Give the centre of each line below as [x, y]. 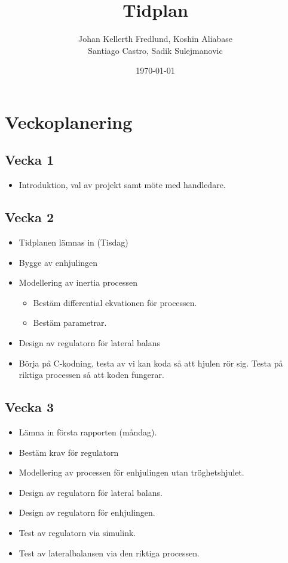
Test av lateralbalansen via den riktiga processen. [109, 553]
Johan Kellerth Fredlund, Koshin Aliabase [155, 39]
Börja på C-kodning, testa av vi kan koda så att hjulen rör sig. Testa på [151, 363]
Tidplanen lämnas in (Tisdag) [73, 242]
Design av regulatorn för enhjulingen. [87, 512]
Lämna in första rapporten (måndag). [88, 432]
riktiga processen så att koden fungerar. [91, 375]
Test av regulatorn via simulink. [77, 533]
